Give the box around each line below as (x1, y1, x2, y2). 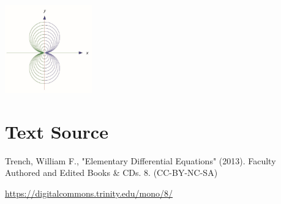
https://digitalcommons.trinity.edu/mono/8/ (5, 186, 173, 199)
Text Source (5, 118, 108, 144)
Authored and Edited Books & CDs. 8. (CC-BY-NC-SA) (5, 166, 218, 179)
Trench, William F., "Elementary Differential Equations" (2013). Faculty (5, 154, 276, 167)
